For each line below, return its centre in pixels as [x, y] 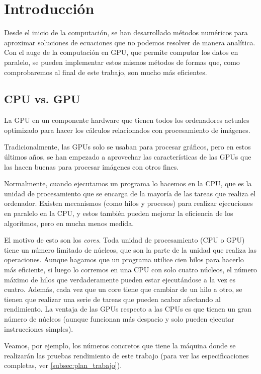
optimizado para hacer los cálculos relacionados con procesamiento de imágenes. [127, 130]
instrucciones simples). [39, 328]
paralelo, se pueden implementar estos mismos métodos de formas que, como [122, 62]
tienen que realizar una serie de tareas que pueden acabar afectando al [112, 299]
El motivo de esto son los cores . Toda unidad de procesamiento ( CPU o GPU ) [124, 240]
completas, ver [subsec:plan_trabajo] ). [63, 365]
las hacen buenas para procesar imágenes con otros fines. [92, 166]
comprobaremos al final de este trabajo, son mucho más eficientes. [106, 72]
